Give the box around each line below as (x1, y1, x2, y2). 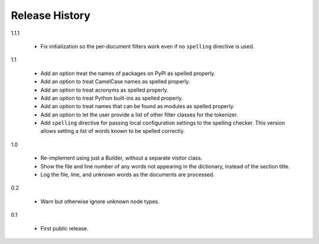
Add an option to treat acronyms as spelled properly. (40, 86, 168, 93)
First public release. (40, 225, 89, 232)
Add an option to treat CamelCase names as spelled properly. (40, 78, 190, 85)
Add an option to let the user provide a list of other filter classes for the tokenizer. (40, 111, 239, 118)
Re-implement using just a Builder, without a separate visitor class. (40, 154, 203, 162)
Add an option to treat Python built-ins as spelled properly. (40, 95, 183, 102)
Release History (11, 9, 91, 22)
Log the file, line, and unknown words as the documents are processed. (40, 171, 215, 178)
